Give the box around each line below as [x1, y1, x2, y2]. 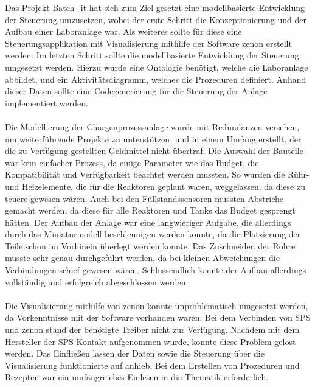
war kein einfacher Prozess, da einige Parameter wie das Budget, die [5, 156, 259, 169]
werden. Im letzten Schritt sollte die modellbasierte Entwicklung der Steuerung [5, 49, 299, 61]
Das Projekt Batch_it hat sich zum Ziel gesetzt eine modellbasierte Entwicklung [5, 1, 305, 13]
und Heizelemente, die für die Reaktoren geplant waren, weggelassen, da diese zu [5, 180, 305, 192]
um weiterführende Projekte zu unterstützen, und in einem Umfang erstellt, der [5, 132, 302, 145]
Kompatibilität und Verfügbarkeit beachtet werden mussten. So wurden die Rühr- [5, 168, 310, 181]
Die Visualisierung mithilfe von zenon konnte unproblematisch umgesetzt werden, [5, 299, 308, 312]
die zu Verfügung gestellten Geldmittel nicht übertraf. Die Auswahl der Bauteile [5, 144, 303, 157]
